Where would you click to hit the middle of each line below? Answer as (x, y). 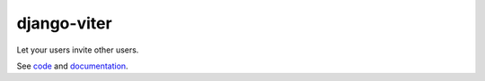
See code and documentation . (73, 66)
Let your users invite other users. (78, 50)
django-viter (64, 23)
